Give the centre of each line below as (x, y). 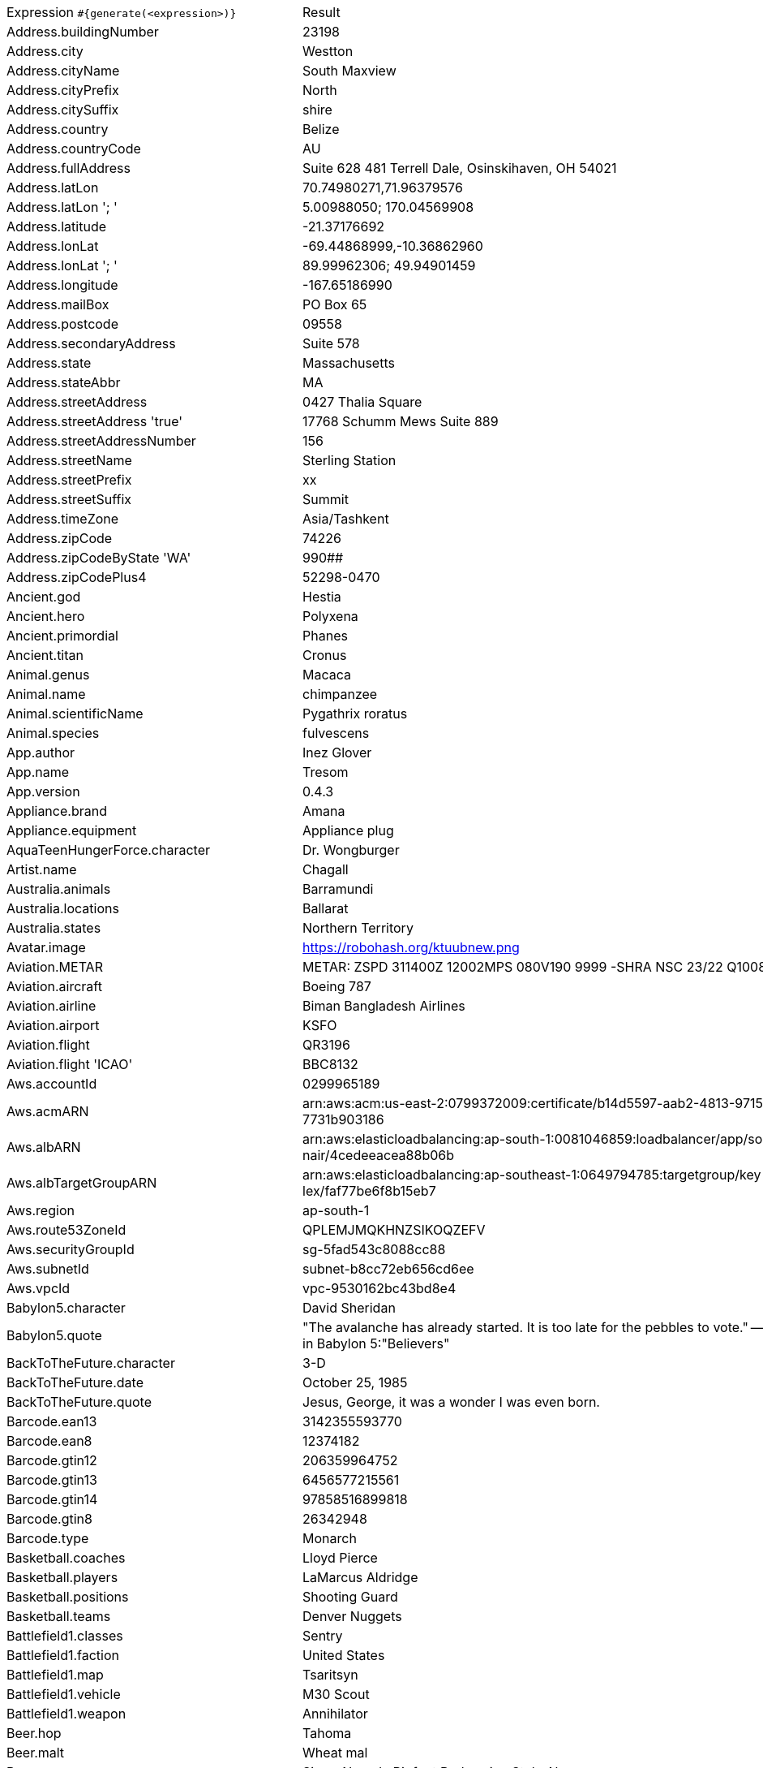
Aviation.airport (53, 1025)
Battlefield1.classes (65, 1636)
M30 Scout (336, 1694)
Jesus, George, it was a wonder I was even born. (451, 1402)
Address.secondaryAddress (91, 343)
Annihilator (335, 1714)
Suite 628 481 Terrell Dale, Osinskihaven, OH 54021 (460, 168)
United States (344, 1655)
